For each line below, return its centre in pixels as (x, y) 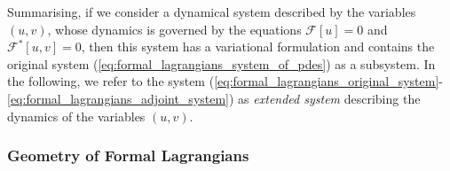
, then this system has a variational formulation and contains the (258, 47)
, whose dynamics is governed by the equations (174, 29)
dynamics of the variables (76, 116)
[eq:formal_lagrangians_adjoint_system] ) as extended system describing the (214, 98)
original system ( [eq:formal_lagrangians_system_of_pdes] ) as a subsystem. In (221, 63)
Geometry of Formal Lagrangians (128, 155)
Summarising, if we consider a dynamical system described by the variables (212, 12)
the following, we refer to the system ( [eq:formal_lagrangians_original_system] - (225, 81)
